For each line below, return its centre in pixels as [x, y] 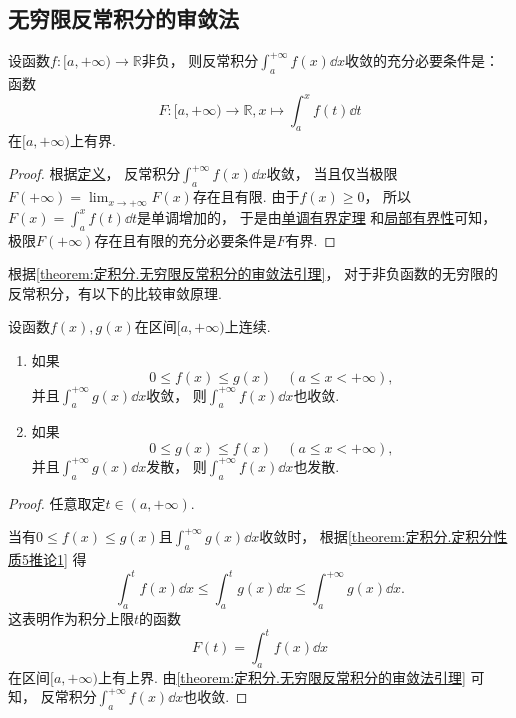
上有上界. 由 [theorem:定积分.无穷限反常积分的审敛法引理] [281, 676]
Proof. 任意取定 [57, 502]
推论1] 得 [57, 559]
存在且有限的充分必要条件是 [185, 239]
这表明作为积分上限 [71, 617]
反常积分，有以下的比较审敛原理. [115, 292]
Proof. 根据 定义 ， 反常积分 [94, 173]
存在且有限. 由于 [246, 196]
